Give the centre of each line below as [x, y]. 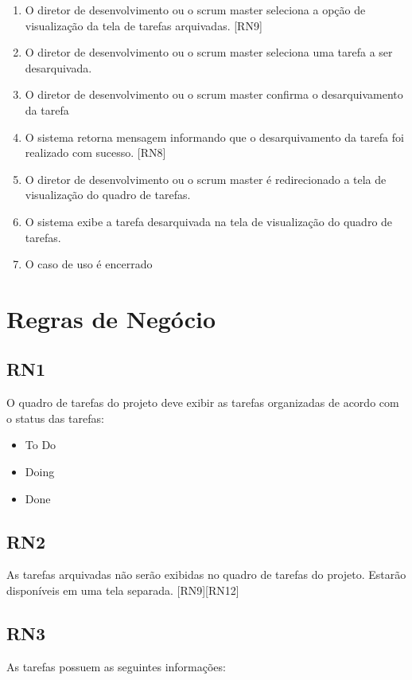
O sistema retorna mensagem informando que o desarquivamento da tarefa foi [214, 137]
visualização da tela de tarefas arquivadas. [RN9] [144, 25]
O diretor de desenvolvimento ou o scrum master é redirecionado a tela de [206, 179]
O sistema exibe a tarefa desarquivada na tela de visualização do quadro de [209, 221]
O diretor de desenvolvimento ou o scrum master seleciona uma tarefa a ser [209, 52]
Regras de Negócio [111, 318]
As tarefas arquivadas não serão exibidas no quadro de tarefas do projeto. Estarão [206, 574]
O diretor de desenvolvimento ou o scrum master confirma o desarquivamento [214, 94]
